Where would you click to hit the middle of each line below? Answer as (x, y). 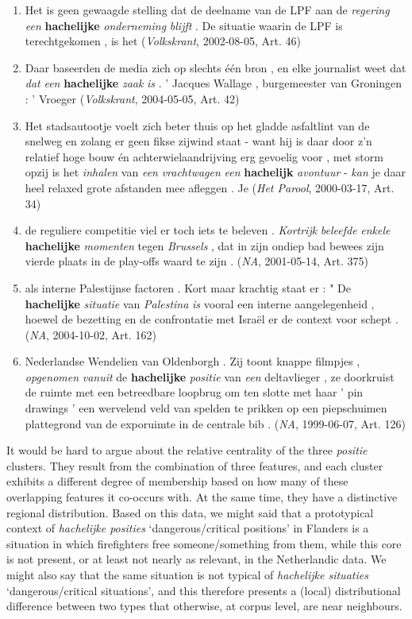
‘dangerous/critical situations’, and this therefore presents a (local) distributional (204, 590)
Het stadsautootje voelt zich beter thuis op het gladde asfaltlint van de (197, 125)
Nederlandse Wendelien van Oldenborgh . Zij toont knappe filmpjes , (193, 361)
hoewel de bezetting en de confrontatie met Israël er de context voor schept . (212, 319)
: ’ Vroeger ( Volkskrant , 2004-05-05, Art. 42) (132, 98)
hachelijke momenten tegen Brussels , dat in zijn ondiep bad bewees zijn (204, 245)
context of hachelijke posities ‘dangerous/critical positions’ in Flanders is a (188, 528)
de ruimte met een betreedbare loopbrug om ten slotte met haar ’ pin (194, 392)
